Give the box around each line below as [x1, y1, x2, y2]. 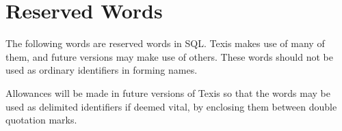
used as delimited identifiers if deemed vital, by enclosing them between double [5, 99, 337, 113]
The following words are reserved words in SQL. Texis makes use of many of [5, 36, 325, 50]
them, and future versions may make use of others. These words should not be [5, 49, 333, 63]
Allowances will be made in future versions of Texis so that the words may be [5, 85, 330, 100]
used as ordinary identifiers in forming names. [5, 63, 198, 77]
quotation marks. [5, 113, 77, 127]
